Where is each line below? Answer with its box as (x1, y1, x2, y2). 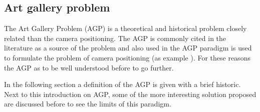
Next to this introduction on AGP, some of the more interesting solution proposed (4, 88, 256, 99)
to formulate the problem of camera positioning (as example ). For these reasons (4, 52, 250, 62)
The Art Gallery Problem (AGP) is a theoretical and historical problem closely (4, 23, 247, 33)
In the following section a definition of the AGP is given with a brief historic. (4, 79, 241, 89)
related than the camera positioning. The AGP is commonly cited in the (4, 32, 226, 43)
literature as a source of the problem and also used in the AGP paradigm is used (4, 42, 252, 53)
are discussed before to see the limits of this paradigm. (4, 98, 171, 109)
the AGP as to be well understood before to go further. (4, 62, 174, 72)
